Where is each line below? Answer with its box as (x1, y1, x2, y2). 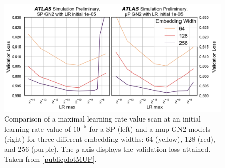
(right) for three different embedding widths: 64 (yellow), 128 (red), (4, 133, 215, 144)
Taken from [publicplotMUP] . (4, 153, 97, 164)
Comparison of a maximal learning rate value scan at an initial (4, 113, 201, 124)
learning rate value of (4, 123, 71, 134)
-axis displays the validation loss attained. (79, 143, 211, 154)
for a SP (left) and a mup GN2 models (89, 123, 211, 134)
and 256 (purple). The (4, 143, 74, 154)
